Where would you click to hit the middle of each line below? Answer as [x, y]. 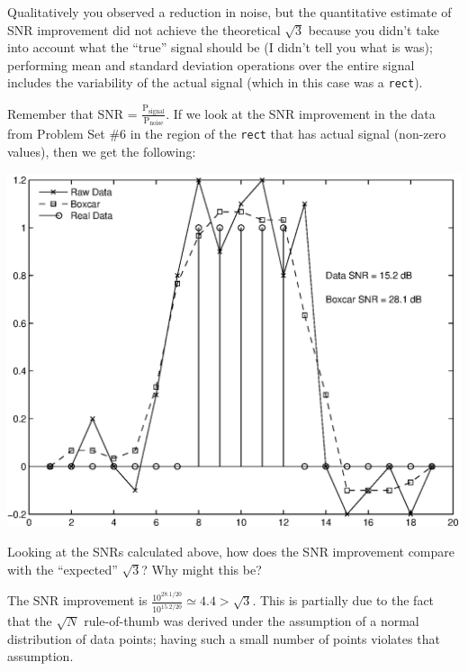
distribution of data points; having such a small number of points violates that [224, 638]
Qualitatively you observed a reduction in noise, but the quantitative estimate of [229, 12]
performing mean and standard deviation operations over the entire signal [211, 64]
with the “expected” [63, 569]
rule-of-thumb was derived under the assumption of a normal [252, 621]
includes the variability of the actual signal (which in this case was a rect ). [215, 82]
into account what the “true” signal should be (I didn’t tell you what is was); [220, 47]
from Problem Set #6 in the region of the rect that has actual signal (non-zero [227, 134]
